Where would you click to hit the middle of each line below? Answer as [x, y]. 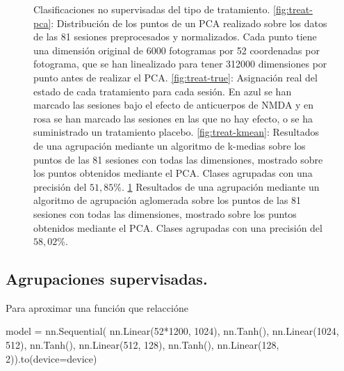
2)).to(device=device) [51, 358]
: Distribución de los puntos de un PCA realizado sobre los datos [189, 23]
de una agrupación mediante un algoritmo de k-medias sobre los [170, 145]
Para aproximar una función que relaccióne [97, 307]
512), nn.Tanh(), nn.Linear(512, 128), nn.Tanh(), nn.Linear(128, [142, 345]
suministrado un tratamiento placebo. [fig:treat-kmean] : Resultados [176, 132]
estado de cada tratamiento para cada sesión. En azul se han [163, 91]
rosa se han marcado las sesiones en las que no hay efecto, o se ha [173, 118]
